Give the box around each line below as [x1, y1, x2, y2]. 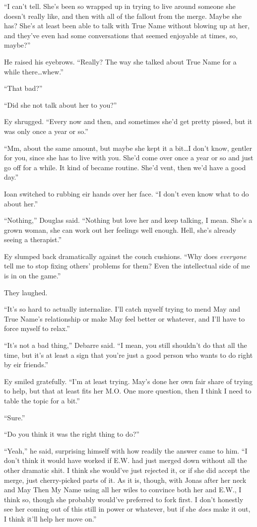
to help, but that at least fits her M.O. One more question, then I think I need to [4, 386, 252, 396]
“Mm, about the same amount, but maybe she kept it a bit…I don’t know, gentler [4, 142, 252, 153]
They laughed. [4, 287, 48, 297]
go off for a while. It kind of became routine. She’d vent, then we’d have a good [4, 162, 246, 172]
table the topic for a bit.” [4, 395, 80, 405]
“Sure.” [4, 412, 25, 422]
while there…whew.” [4, 66, 64, 76]
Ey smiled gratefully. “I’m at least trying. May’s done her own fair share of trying [4, 376, 253, 386]
